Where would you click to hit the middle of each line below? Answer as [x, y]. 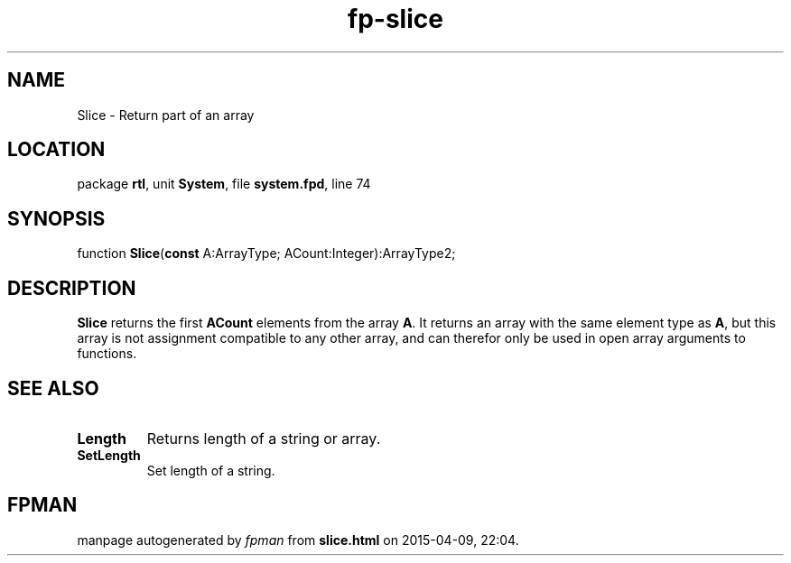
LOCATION [56, 150]
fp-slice [395, 19]
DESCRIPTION [72, 288]
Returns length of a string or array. [264, 438]
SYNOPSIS [56, 218]
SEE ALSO [53, 388]
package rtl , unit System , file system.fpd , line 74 [224, 184]
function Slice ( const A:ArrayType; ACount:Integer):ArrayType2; [266, 254]
